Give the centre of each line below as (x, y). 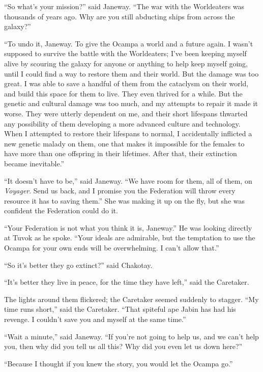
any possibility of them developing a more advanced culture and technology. (122, 123)
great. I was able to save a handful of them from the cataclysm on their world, (126, 83)
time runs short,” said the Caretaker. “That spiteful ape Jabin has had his (120, 309)
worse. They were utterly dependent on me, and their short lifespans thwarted (126, 113)
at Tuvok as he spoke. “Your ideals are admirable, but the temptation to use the (130, 238)
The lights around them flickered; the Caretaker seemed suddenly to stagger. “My (131, 299)
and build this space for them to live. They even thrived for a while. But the (123, 93)
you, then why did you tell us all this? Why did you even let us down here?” (123, 346)
